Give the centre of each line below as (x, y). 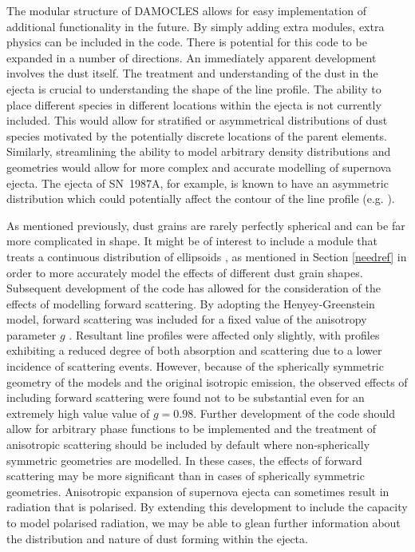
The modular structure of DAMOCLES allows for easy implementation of (186, 10)
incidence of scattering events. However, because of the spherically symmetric (195, 366)
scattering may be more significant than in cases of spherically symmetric (186, 476)
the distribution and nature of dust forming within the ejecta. (157, 538)
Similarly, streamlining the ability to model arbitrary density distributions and (199, 151)
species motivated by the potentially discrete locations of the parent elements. (197, 135)
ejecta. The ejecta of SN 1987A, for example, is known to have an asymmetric (198, 183)
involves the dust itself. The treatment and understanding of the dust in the (192, 73)
